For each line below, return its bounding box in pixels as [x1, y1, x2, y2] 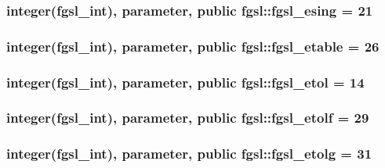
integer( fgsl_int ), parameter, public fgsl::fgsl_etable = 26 [6, 36, 380, 55]
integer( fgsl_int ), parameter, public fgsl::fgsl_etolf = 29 [6, 108, 369, 127]
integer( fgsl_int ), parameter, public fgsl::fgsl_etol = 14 [6, 72, 365, 91]
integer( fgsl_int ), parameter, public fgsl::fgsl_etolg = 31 [6, 144, 372, 163]
